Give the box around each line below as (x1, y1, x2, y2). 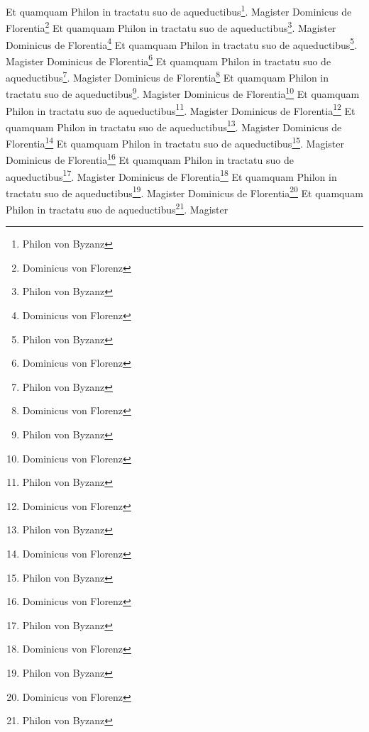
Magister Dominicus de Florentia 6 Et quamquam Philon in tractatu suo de (6, 51, 331, 68)
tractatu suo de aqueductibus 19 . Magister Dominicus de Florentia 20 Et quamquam (6, 183, 363, 200)
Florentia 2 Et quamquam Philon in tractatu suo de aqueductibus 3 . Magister (6, 18, 336, 35)
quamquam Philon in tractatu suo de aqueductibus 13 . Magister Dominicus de (6, 117, 342, 134)
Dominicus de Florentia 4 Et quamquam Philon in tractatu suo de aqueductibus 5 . (6, 35, 358, 52)
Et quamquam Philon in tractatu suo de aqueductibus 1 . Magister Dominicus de (6, 2, 352, 18)
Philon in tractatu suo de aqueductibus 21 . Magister (6, 200, 228, 216)
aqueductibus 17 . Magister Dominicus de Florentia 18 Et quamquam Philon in (6, 167, 337, 184)
